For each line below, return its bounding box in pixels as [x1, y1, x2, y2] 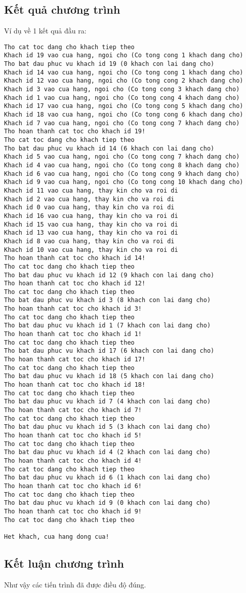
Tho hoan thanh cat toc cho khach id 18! [4, 381, 146, 389]
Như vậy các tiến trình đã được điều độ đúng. [4, 579, 146, 589]
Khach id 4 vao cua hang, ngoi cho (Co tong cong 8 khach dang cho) [4, 161, 240, 169]
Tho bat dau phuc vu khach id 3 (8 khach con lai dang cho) [4, 296, 211, 304]
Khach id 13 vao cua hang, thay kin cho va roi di [4, 229, 178, 237]
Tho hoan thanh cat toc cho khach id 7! [4, 406, 142, 414]
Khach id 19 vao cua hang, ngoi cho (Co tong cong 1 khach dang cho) [4, 52, 243, 59]
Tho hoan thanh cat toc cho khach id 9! [4, 507, 142, 515]
